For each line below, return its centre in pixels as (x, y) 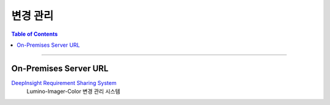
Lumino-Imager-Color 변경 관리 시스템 (73, 92)
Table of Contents (35, 34)
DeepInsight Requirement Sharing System (64, 83)
